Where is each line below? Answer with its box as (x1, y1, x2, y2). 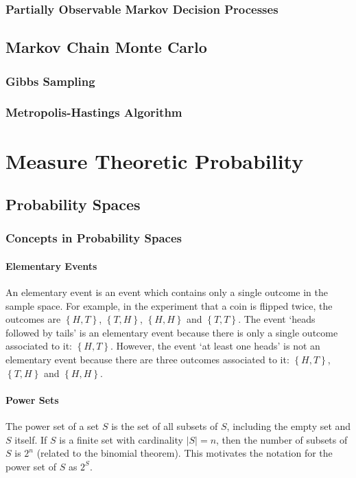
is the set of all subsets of (111, 419, 218, 433)
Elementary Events (5, 258, 97, 273)
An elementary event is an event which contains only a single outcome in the (5, 285, 328, 299)
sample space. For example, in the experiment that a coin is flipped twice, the (5, 298, 333, 312)
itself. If (14, 432, 47, 446)
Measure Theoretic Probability (5, 146, 304, 174)
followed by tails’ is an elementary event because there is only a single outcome (5, 325, 338, 339)
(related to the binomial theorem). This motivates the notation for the (36, 446, 333, 460)
